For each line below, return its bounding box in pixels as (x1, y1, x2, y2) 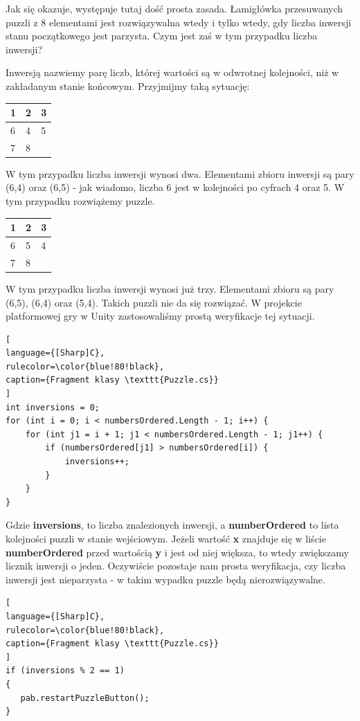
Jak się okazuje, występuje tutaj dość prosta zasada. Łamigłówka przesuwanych (6, 1, 343, 15)
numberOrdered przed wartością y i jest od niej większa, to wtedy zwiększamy (6, 545, 349, 559)
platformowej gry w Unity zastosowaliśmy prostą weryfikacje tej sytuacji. (6, 309, 315, 323)
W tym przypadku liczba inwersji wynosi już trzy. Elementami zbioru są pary (6, 281, 334, 295)
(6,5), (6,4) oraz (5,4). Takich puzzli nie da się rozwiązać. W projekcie (6, 295, 302, 309)
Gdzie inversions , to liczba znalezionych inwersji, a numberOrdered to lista (6, 518, 339, 532)
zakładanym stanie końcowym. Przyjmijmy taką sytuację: (6, 78, 250, 93)
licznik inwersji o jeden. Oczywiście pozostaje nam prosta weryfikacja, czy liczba (6, 558, 346, 573)
